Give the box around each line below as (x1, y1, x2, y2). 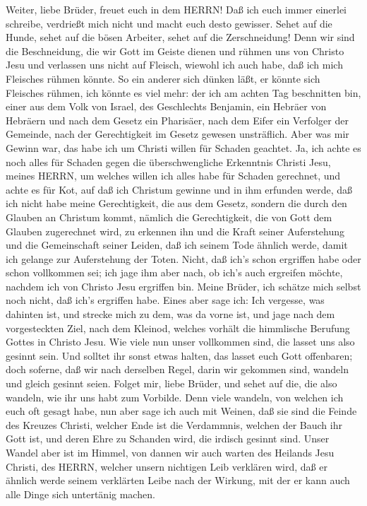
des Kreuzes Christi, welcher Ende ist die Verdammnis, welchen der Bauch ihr (6, 417, 342, 432)
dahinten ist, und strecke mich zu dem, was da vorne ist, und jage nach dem (6, 307, 335, 322)
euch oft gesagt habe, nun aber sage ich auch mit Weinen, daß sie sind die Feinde (6, 404, 357, 418)
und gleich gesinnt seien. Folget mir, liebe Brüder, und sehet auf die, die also (6, 376, 337, 391)
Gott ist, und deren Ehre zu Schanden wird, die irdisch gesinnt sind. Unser (6, 431, 330, 446)
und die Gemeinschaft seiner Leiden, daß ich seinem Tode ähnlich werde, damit (6, 237, 348, 252)
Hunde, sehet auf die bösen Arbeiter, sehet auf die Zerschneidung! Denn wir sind (6, 30, 355, 45)
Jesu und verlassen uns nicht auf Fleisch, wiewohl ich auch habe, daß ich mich (6, 57, 343, 72)
